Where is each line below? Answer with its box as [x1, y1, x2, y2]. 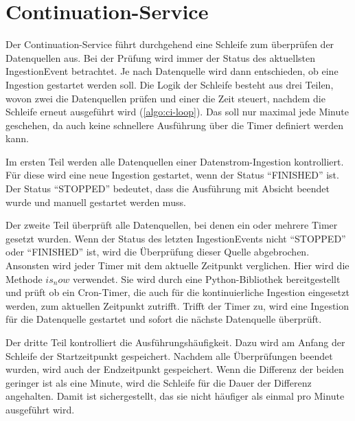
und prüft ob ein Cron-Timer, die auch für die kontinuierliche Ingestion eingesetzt [5, 285, 350, 299]
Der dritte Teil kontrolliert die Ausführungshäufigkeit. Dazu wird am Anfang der [5, 335, 345, 349]
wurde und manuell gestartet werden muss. [5, 194, 186, 209]
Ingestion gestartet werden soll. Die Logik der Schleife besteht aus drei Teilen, [5, 77, 334, 91]
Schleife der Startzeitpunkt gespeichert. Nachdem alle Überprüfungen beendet [5, 348, 333, 363]
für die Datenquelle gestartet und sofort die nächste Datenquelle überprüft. [5, 312, 322, 326]
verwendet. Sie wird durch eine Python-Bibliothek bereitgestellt [72, 271, 341, 286]
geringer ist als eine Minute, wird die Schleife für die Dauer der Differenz [5, 375, 312, 389]
